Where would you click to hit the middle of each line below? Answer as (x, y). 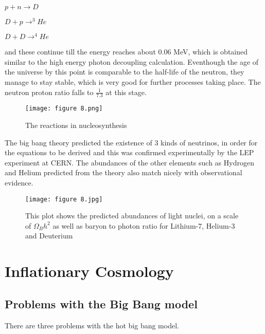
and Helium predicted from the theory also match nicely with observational (123, 172)
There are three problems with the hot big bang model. (92, 325)
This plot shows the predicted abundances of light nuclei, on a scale (132, 216)
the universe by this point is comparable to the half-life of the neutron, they (125, 72)
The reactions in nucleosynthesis (76, 125)
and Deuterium (49, 236)
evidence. (19, 182)
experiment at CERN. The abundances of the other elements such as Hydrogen (129, 162)
